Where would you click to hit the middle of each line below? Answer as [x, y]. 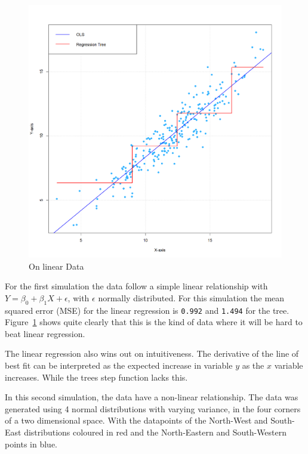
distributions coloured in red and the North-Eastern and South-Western [155, 432]
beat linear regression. [45, 333]
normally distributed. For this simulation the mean [191, 297]
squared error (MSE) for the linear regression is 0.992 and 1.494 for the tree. [147, 310]
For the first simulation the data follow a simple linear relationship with [136, 286]
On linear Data [56, 266]
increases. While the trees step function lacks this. [96, 377]
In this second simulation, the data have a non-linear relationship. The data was [152, 397]
